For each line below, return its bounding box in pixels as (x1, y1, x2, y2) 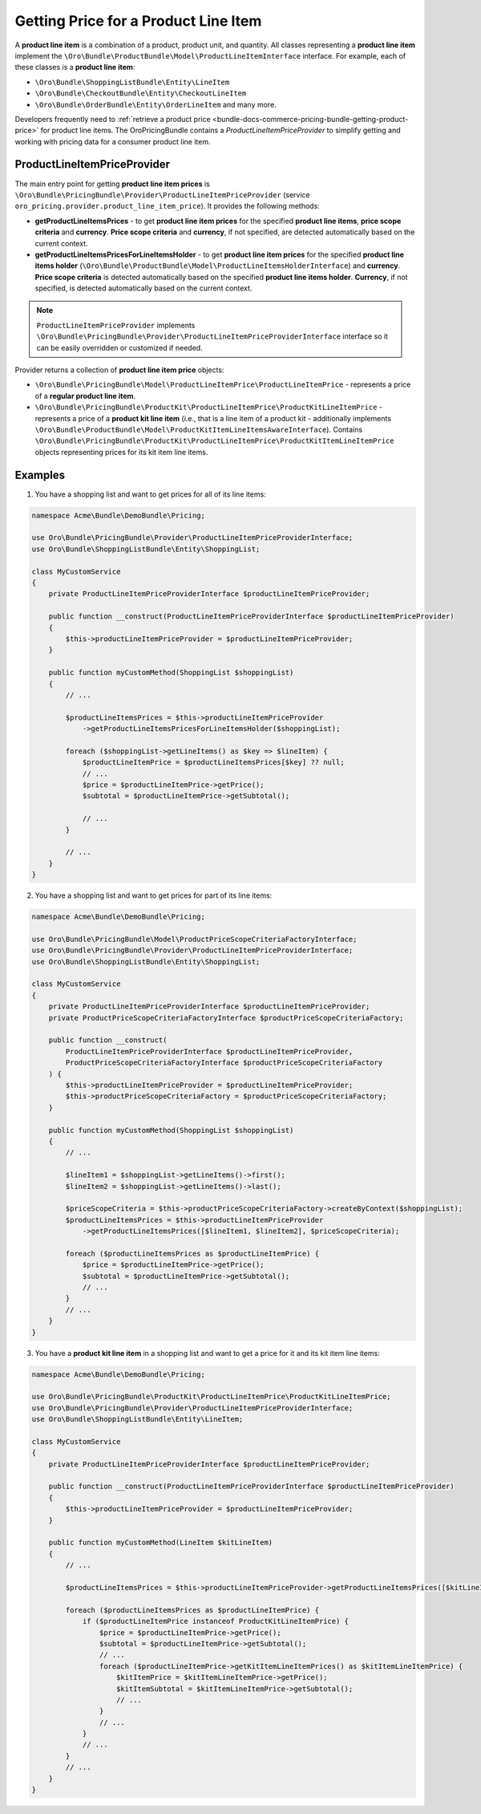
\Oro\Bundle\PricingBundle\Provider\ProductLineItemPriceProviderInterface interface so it (36, 331, 389, 341)
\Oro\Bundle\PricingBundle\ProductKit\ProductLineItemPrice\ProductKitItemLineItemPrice (34, 436, 394, 445)
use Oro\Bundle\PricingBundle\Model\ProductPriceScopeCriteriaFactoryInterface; (31, 935, 358, 944)
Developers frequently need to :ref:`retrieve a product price (14, 114, 212, 124)
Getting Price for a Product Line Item (14, 12, 262, 30)
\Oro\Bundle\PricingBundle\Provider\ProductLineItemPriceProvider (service (14, 189, 310, 200)
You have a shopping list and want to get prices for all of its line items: (34, 489, 266, 499)
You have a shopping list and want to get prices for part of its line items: (34, 891, 273, 900)
